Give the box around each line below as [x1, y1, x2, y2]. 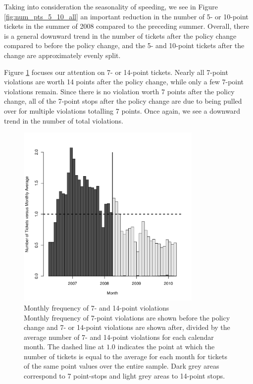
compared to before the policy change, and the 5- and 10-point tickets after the [4, 40, 245, 51]
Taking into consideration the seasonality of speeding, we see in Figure [4, 1, 218, 11]
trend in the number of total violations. [4, 115, 123, 126]
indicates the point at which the [117, 341, 215, 352]
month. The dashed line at [24, 341, 104, 352]
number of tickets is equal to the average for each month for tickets [24, 351, 227, 361]
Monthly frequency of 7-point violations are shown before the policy [24, 312, 230, 322]
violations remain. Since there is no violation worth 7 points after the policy [4, 86, 235, 96]
